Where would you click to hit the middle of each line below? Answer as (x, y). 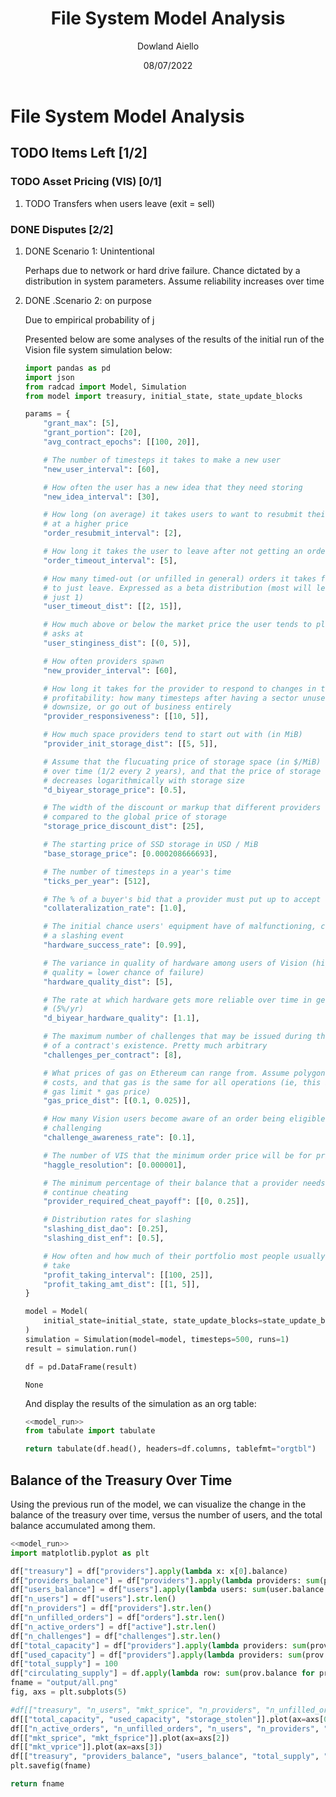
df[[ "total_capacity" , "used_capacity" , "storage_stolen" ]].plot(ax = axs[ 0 (169, 1719)
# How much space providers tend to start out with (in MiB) (173, 735)
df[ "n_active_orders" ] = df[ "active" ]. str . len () (113, 1627)
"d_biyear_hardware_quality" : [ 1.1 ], (122, 1018)
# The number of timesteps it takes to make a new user (162, 460)
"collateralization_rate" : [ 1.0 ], (115, 908)
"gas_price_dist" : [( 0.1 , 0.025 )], (117, 1101)
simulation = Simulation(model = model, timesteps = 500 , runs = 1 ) (157, 1339)
